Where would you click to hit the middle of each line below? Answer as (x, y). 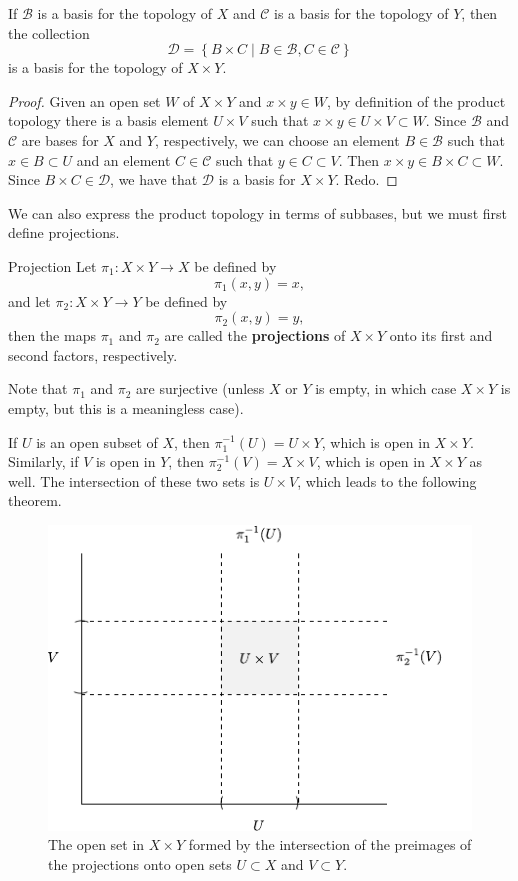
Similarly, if (43, 461)
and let (29, 300)
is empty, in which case (386, 388)
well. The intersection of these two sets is (134, 480)
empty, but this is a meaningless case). (126, 407)
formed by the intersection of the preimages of (330, 844)
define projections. (64, 232)
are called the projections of (255, 335)
